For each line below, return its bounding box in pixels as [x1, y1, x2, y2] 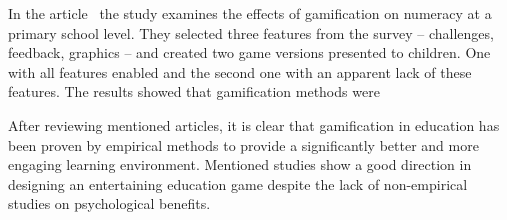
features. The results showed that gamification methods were [8, 81, 380, 102]
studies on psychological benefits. [8, 193, 211, 214]
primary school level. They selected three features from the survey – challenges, [8, 22, 494, 43]
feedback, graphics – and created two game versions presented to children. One [8, 42, 491, 63]
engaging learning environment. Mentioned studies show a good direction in [8, 154, 472, 175]
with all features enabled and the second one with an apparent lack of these [8, 61, 472, 82]
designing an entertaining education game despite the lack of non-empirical [8, 173, 468, 194]
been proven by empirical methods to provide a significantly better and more [8, 134, 479, 155]
